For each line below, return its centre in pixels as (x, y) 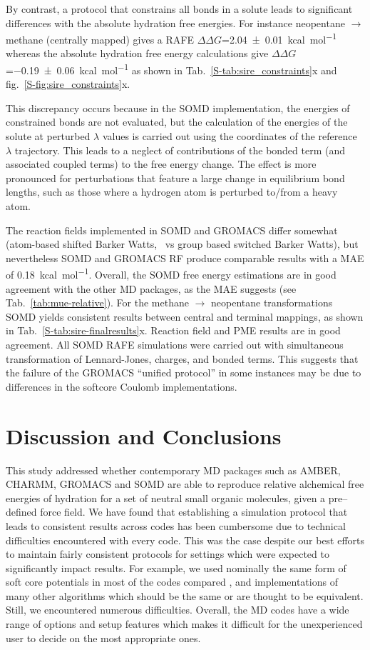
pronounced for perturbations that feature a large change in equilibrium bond (175, 177)
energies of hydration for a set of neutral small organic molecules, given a (166, 497)
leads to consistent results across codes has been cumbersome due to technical (176, 525)
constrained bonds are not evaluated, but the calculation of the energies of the (177, 122)
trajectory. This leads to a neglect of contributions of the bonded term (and (180, 150)
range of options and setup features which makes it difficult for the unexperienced (184, 624)
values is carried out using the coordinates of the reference (230, 136)
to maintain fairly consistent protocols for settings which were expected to (168, 554)
